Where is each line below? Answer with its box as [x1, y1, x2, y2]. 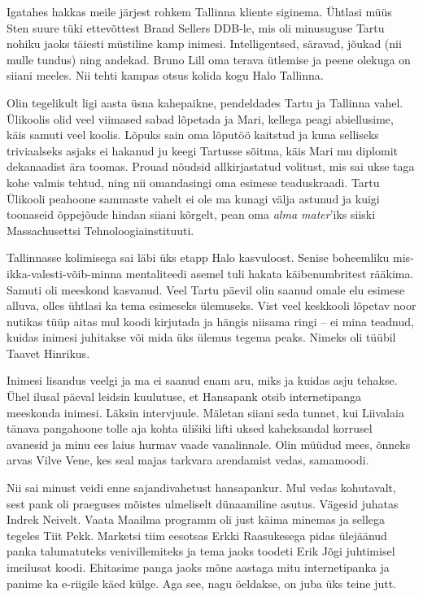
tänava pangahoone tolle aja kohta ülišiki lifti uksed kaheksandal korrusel [7, 420, 373, 437]
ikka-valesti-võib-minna [7, 264, 123, 281]
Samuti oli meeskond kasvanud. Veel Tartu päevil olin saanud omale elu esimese [7, 281, 405, 298]
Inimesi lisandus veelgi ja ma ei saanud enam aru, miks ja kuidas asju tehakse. [7, 372, 398, 389]
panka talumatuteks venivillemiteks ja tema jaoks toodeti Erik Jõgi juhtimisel [7, 543, 395, 560]
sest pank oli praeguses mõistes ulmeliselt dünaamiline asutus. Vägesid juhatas [7, 495, 399, 512]
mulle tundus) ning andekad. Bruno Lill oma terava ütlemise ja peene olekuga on [7, 50, 411, 68]
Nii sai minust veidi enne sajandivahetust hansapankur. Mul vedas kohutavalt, [7, 479, 396, 496]
